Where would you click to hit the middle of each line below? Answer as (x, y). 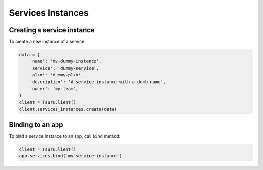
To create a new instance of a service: (47, 42)
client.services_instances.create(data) (68, 109)
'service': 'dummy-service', (64, 68)
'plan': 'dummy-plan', (56, 75)
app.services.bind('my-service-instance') (71, 156)
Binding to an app (36, 124)
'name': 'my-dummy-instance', (66, 61)
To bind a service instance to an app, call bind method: (65, 136)
